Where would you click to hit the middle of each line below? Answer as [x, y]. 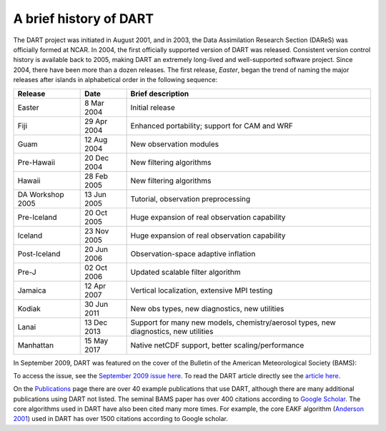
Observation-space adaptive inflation [193, 253]
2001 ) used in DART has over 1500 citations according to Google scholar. [121, 419]
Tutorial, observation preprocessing [190, 198]
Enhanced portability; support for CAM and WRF [212, 126]
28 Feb [96, 176]
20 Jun [96, 249]
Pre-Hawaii [36, 162]
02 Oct [96, 268]
